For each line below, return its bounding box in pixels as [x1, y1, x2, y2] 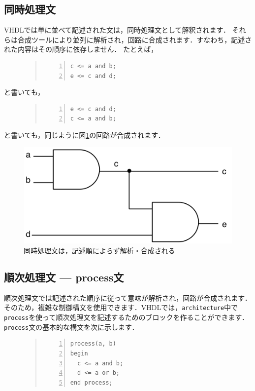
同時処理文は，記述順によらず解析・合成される [24, 245, 175, 255]
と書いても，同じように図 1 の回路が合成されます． [4, 129, 165, 140]
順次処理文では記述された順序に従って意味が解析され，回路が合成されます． [4, 292, 252, 303]
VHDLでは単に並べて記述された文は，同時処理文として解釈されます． [4, 25, 230, 35]
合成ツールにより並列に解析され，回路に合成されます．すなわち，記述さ [17, 34, 252, 44]
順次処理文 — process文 [4, 269, 124, 284]
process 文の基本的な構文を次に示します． [4, 321, 139, 332]
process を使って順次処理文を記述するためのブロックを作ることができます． [4, 312, 249, 322]
